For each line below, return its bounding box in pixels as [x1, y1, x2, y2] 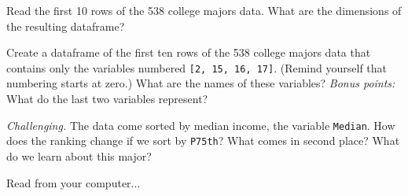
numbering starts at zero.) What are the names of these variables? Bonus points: [6, 75, 395, 91]
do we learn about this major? [6, 147, 152, 164]
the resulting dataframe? [6, 17, 125, 34]
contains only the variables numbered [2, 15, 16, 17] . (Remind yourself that [6, 59, 388, 76]
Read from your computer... [6, 174, 141, 190]
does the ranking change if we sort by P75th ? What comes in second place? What [6, 132, 400, 149]
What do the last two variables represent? [6, 91, 208, 107]
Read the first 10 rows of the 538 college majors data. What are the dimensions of [6, 2, 402, 18]
